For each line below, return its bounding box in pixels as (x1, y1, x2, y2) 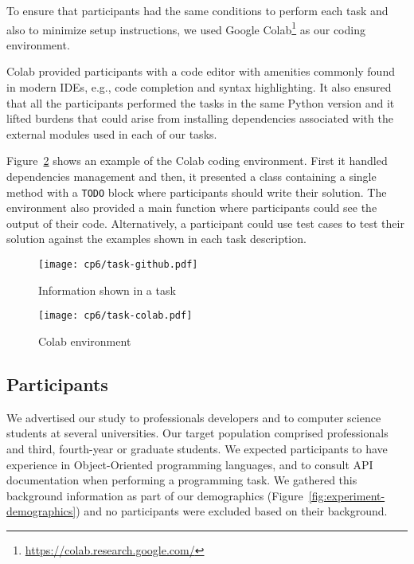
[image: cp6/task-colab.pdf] (38, 310, 193, 322)
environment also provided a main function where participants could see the (6, 199, 377, 216)
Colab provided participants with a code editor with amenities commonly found (6, 63, 395, 80)
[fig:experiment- (308, 487, 385, 503)
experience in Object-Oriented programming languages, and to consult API (6, 456, 373, 472)
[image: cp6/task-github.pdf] (38, 259, 198, 271)
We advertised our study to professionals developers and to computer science (6, 409, 381, 425)
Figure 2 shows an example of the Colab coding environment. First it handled (6, 152, 388, 169)
